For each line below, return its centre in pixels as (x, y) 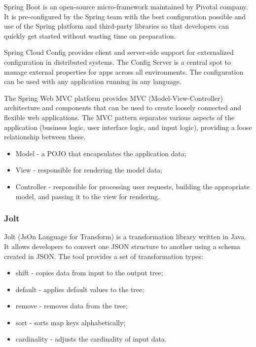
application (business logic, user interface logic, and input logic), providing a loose (128, 127)
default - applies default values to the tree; (80, 289)
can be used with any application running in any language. (93, 81)
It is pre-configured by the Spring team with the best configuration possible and (125, 16)
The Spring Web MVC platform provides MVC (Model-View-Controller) (114, 98)
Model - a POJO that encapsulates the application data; (101, 153)
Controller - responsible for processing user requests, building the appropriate (133, 186)
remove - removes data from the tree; (72, 306)
